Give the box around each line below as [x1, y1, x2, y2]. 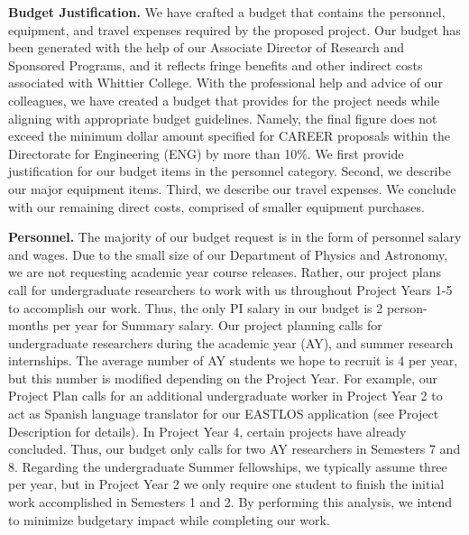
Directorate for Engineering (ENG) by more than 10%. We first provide [8, 143, 404, 162]
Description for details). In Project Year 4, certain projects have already [8, 421, 407, 440]
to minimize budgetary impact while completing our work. [8, 510, 330, 529]
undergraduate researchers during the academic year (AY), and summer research [8, 333, 454, 352]
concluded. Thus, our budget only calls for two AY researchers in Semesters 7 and [8, 439, 461, 458]
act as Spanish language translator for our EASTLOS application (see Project [8, 404, 439, 423]
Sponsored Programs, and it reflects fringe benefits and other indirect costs [8, 55, 423, 74]
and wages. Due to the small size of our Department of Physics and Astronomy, [8, 244, 448, 263]
